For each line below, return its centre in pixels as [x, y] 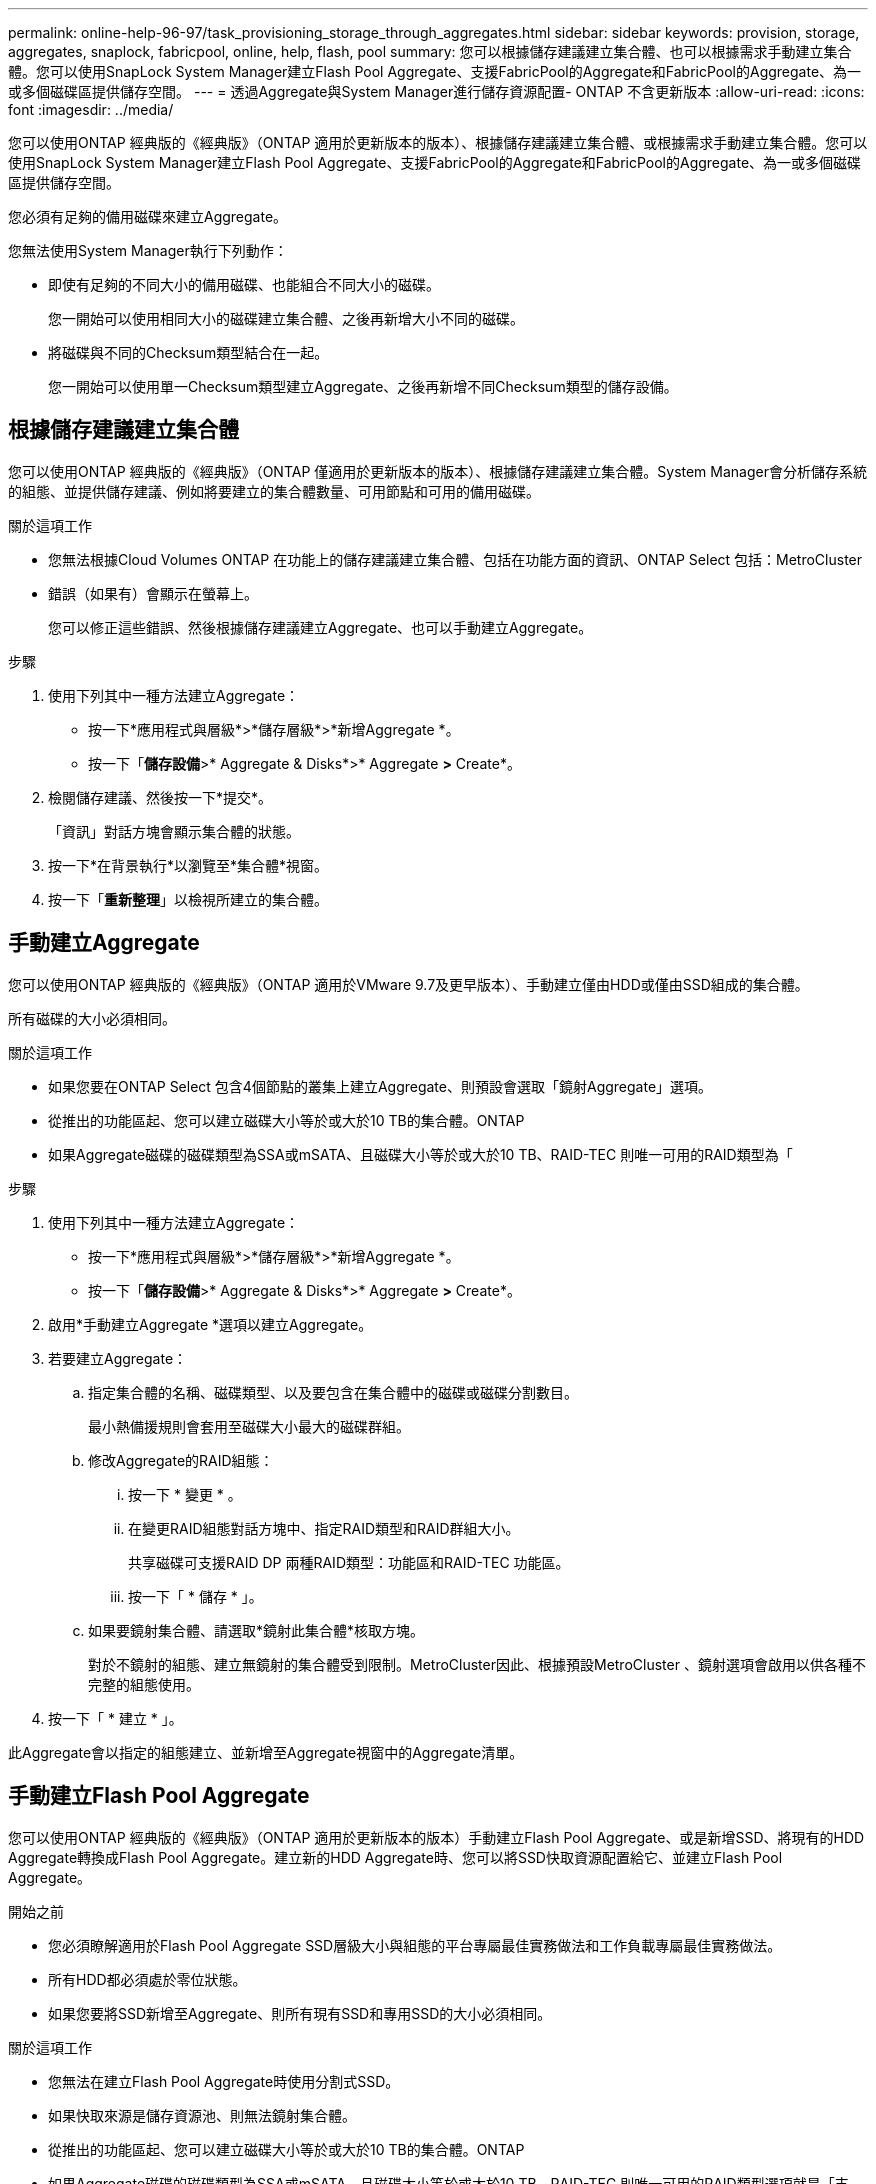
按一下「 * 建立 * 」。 [115, 1718]
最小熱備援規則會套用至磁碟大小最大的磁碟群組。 [249, 1426]
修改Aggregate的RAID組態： [181, 1460]
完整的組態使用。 [144, 1684]
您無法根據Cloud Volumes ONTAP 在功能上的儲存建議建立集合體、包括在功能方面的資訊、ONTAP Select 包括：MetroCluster [455, 559]
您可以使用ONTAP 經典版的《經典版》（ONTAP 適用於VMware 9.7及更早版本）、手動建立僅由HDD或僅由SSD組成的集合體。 [408, 984]
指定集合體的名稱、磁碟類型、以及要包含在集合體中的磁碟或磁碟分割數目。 [333, 1392]
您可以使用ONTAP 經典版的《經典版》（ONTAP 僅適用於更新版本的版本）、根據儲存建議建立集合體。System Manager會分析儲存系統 [437, 471]
